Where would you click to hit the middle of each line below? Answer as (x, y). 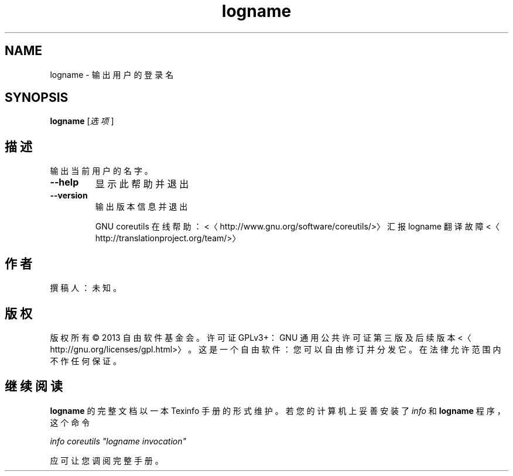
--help (64, 182)
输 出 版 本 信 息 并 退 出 (141, 207)
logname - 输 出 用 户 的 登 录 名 (112, 74)
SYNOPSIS (37, 98)
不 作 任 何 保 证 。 (86, 361)
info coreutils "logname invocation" (118, 441)
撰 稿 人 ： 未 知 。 (86, 288)
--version (69, 196)
